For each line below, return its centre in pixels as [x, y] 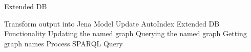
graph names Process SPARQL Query [64, 43]
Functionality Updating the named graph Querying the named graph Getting [126, 33]
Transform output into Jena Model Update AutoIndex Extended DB [112, 23]
